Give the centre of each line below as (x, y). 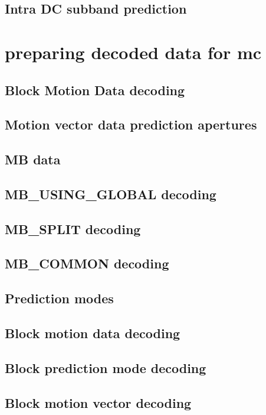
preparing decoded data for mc (133, 52)
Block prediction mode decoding (106, 367)
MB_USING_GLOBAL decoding (111, 194)
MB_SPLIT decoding (73, 228)
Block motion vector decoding (98, 402)
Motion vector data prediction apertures (131, 124)
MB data (33, 159)
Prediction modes (59, 298)
